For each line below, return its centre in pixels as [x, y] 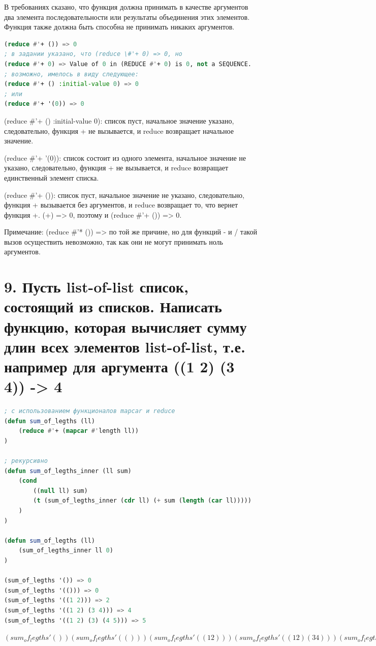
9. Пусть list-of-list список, [96, 287]
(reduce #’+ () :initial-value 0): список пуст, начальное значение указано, [119, 120]
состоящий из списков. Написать [113, 306]
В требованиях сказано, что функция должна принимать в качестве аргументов [126, 7]
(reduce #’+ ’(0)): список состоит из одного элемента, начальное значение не [125, 157]
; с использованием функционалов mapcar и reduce [90, 411]
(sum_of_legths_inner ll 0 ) [66, 551]
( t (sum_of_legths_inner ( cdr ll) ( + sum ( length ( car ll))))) [142, 501]
